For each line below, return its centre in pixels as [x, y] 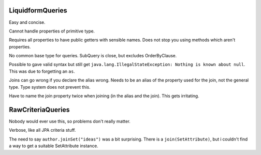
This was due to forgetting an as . [42, 71]
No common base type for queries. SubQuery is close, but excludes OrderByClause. [93, 56]
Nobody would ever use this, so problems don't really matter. [70, 121]
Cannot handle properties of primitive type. [52, 31]
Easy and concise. [27, 22]
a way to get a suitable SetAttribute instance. [54, 146]
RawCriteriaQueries [39, 110]
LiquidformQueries [38, 10]
